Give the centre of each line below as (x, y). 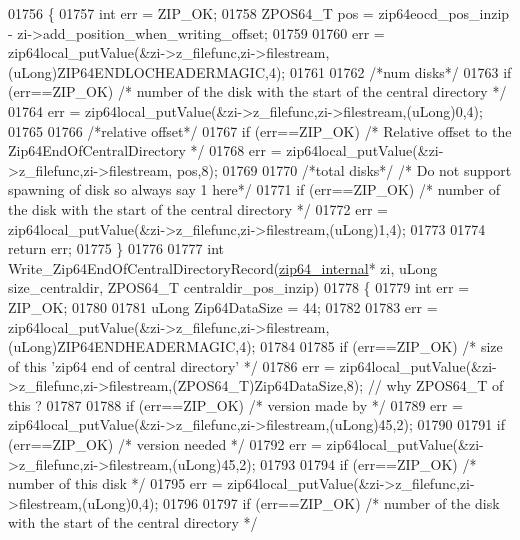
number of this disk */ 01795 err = (115, 483)
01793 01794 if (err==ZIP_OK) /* (368, 463)
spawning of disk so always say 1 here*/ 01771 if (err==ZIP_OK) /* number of (254, 189)
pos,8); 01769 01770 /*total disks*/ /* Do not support (344, 169)
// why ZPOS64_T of (435, 385)
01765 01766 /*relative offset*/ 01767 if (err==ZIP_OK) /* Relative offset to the (260, 130)
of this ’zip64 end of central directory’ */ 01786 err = (171, 365)
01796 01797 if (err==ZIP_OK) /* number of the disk (331, 502)
